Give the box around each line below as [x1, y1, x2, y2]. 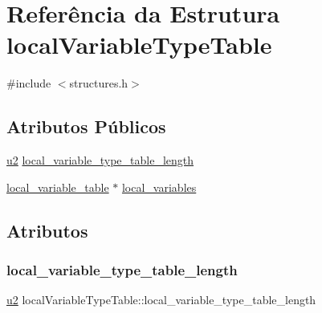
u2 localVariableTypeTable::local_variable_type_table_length [6, 291, 316, 308]
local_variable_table [6, 178, 109, 195]
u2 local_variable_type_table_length [6, 152, 194, 169]
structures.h [69, 75, 128, 91]
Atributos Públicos [6, 114, 166, 139]
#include [6, 75, 51, 91]
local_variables [121, 178, 197, 195]
